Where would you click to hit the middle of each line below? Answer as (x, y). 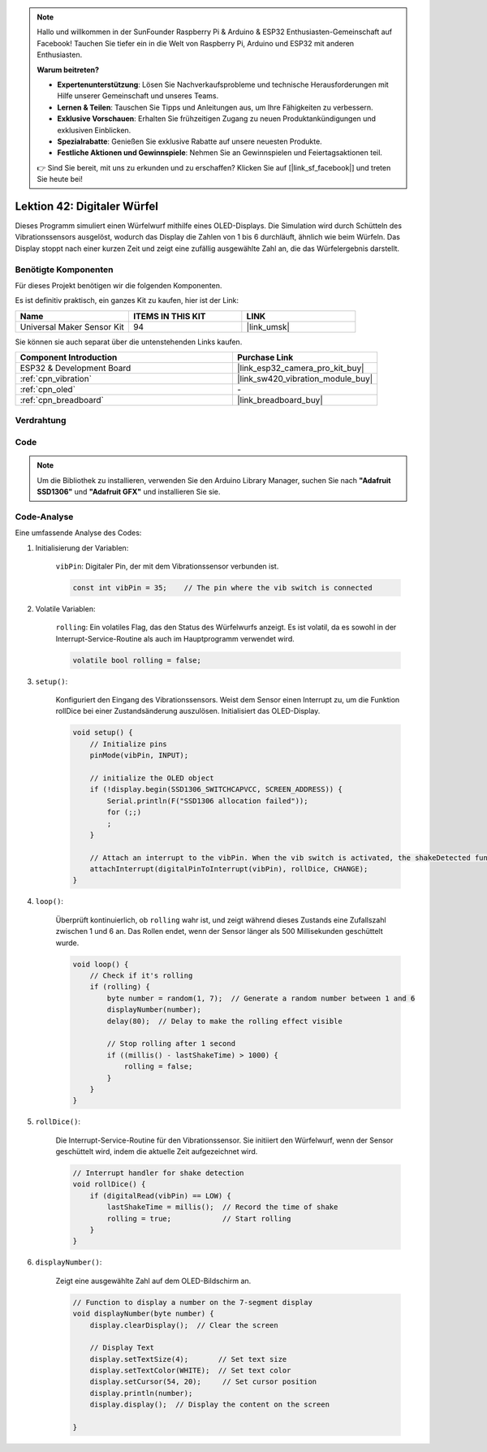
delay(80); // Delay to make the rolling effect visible (224, 1021)
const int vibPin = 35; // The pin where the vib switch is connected (222, 588)
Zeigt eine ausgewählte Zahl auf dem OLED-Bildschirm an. (153, 1281)
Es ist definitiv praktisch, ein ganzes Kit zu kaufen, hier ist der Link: (127, 300)
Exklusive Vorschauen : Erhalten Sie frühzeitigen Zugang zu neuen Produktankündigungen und (217, 119)
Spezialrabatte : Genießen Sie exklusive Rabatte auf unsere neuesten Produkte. (190, 141)
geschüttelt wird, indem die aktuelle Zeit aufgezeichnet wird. (157, 1152)
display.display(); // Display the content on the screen (210, 1404)
